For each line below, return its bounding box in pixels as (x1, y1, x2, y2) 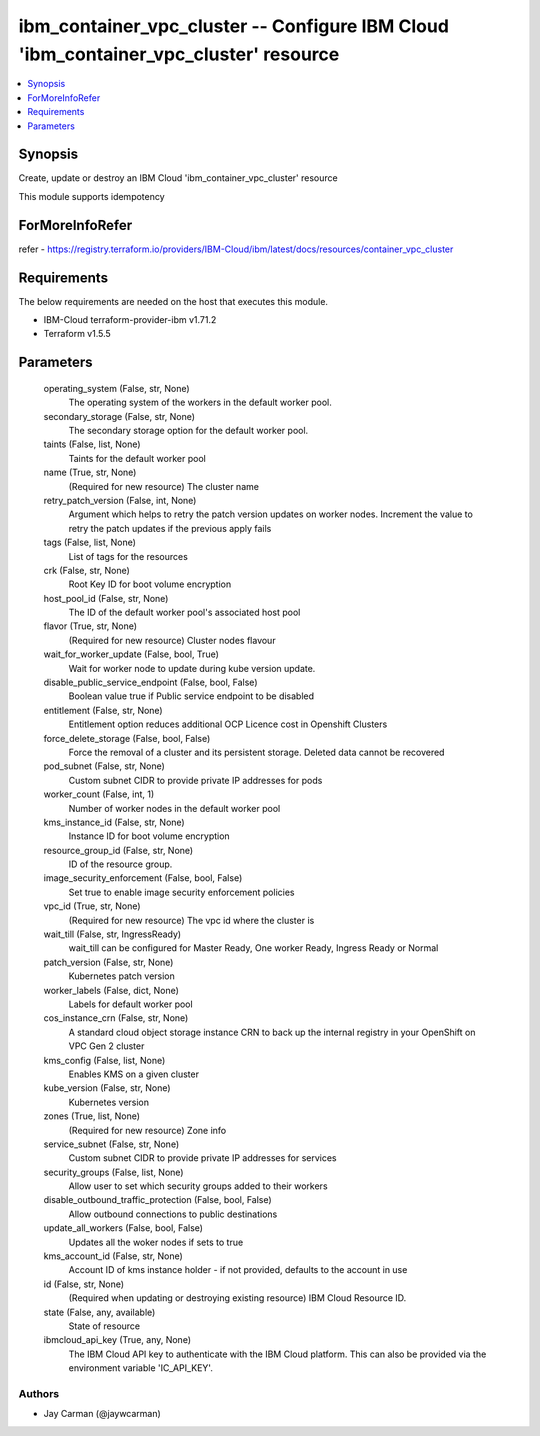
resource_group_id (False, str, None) (43, 844, 194, 856)
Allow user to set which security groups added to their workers (68, 1180, 329, 1192)
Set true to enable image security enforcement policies (68, 886, 295, 898)
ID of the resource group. (68, 858, 173, 870)
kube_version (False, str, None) (43, 1082, 171, 1094)
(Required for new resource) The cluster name (68, 480, 260, 492)
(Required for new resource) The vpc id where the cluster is (68, 914, 315, 926)
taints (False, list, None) (43, 438, 141, 450)
